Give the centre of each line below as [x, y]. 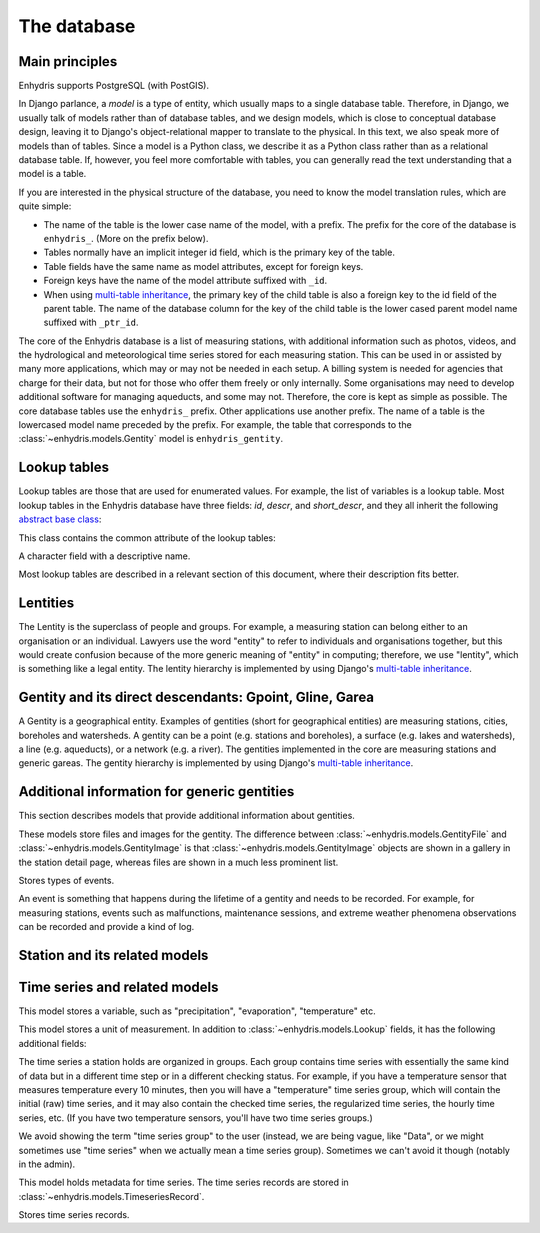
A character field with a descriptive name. [104, 556]
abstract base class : [60, 519]
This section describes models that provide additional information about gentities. [186, 816]
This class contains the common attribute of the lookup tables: [147, 537]
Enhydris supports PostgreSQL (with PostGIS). [114, 86]
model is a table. [52, 174]
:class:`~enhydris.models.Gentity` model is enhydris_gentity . [151, 439]
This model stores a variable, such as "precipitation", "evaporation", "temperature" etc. [197, 1011]
